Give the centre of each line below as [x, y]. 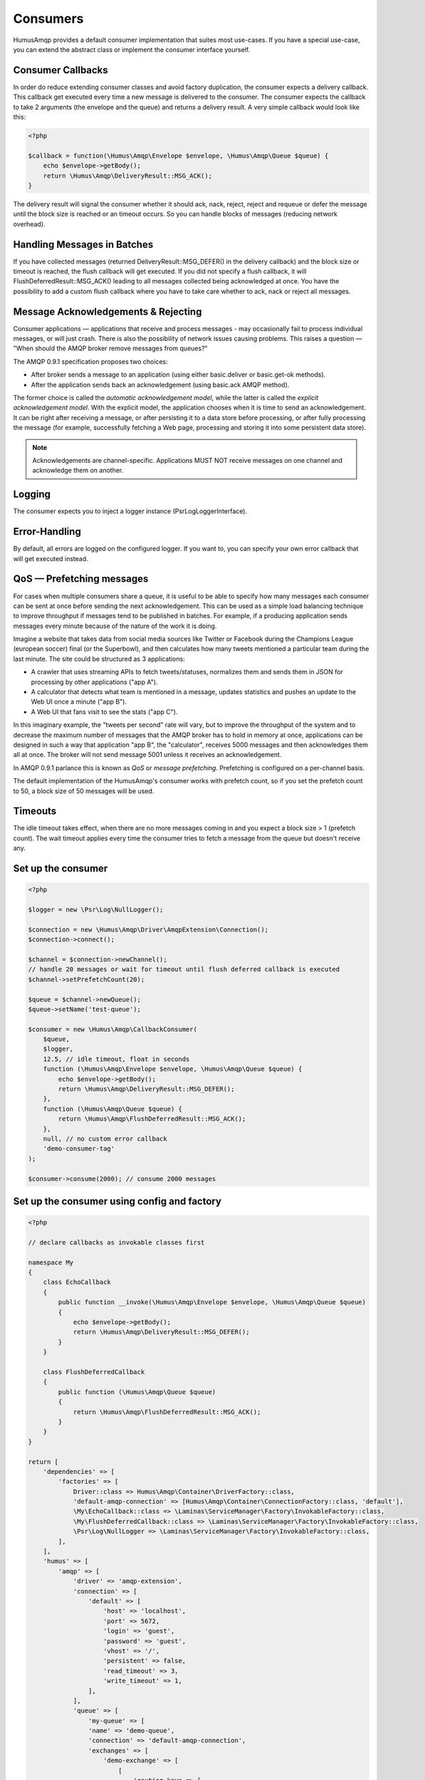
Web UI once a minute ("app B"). [79, 702]
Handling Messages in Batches [83, 245]
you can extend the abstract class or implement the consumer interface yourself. [132, 49]
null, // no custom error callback [105, 1138]
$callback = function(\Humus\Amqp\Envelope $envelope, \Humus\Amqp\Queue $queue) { [178, 156]
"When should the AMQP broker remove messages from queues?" [110, 348]
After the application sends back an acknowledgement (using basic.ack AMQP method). [160, 384]
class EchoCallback [77, 1282]
